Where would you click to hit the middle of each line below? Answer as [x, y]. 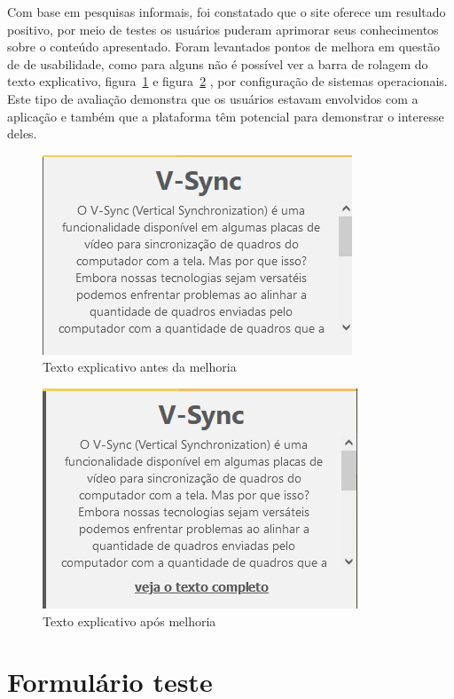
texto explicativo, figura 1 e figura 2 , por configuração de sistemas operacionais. [227, 81]
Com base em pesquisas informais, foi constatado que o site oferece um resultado [227, 12]
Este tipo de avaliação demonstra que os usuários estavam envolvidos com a [213, 98]
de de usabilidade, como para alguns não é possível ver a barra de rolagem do [218, 63]
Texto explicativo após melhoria [129, 620]
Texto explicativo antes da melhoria [140, 367]
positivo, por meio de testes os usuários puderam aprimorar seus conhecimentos [223, 29]
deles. [22, 134]
